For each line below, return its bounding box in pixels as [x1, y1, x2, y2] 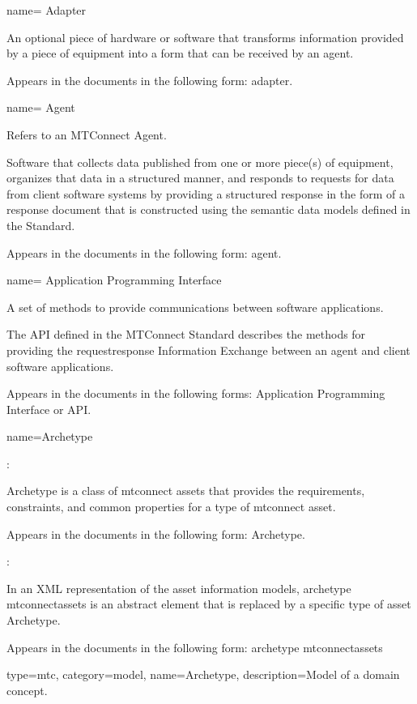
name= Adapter [6, 2, 87, 18]
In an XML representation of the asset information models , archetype [6, 579, 351, 596]
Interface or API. [6, 400, 91, 417]
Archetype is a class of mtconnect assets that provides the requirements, [6, 482, 365, 499]
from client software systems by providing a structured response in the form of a [6, 185, 405, 202]
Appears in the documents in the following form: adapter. [6, 71, 293, 88]
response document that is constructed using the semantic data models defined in [6, 201, 411, 218]
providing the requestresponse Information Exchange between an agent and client [6, 341, 411, 358]
